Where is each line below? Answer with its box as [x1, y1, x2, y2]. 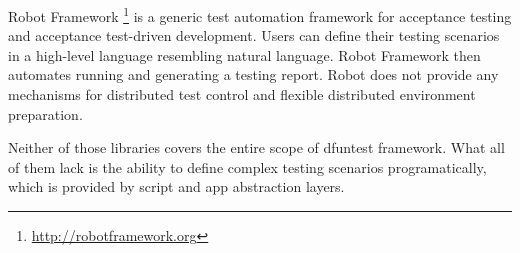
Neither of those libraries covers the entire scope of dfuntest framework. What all [8, 137, 505, 158]
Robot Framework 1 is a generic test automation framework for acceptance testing [8, 3, 512, 26]
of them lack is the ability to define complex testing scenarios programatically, [8, 156, 487, 177]
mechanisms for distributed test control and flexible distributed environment [8, 84, 476, 105]
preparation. [8, 103, 83, 124]
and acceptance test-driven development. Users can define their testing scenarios [8, 25, 500, 46]
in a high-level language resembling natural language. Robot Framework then [8, 44, 481, 65]
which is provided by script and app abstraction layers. [8, 176, 345, 197]
